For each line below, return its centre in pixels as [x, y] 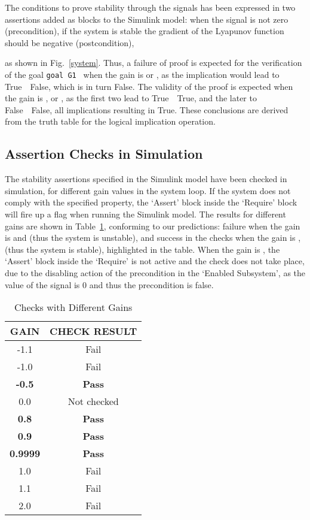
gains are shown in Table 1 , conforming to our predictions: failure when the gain [153, 226]
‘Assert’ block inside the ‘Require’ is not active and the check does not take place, [155, 261]
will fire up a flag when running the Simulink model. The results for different [145, 214]
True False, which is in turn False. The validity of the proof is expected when [149, 86]
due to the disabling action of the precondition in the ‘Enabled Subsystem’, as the [155, 272]
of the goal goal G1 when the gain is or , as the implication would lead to [142, 74]
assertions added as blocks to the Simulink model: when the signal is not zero [147, 19]
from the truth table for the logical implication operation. [110, 121]
